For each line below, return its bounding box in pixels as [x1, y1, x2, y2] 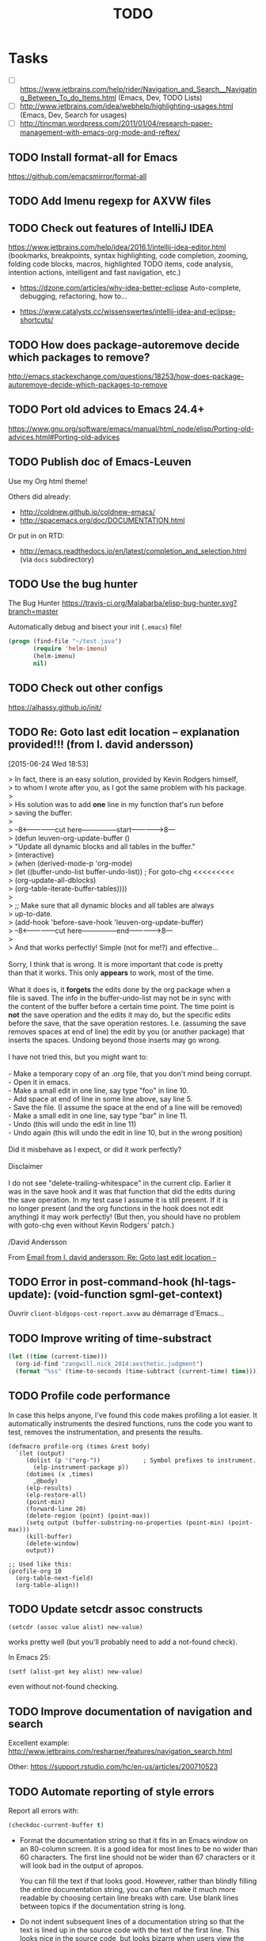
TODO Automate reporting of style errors [8, 1785, 215, 1798]
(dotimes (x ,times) [25, 1470, 93, 1478]
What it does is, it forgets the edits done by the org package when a [8, 984, 231, 994]
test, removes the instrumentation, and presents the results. [8, 1427, 203, 1437]
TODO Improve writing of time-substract [8, 1331, 212, 1345]
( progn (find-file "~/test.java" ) [8, 637, 123, 645]
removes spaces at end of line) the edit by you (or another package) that [8, 1026, 245, 1036]
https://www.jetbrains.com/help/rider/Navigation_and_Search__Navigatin [19, 85, 257, 93]
